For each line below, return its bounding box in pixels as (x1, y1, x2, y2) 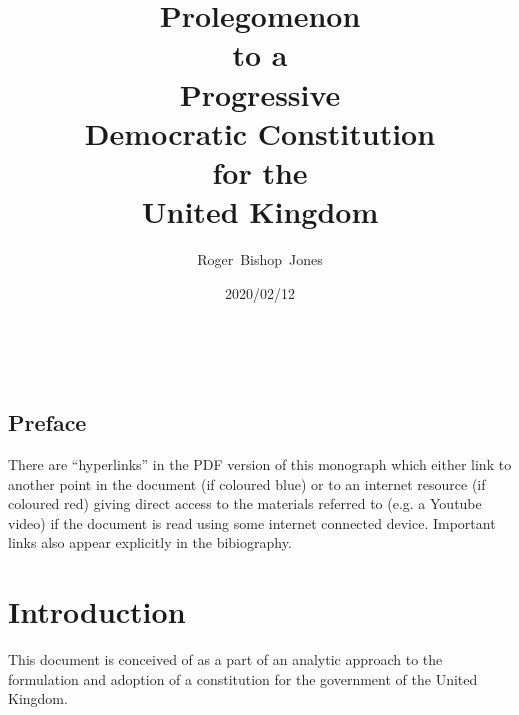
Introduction (8, 591, 186, 632)
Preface (8, 407, 87, 438)
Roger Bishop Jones (197, 249, 323, 270)
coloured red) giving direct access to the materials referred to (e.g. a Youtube (8, 493, 482, 514)
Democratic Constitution (84, 112, 436, 153)
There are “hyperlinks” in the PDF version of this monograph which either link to (8, 454, 512, 475)
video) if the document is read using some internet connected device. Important (8, 512, 496, 533)
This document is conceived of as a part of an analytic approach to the (8, 649, 443, 670)
